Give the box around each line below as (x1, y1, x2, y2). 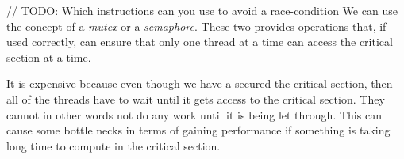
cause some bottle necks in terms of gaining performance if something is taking (6, 122, 391, 138)
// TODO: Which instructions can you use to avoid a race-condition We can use (6, 2, 398, 18)
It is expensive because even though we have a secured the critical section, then (6, 75, 393, 92)
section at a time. (6, 48, 91, 65)
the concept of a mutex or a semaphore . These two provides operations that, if (6, 17, 387, 34)
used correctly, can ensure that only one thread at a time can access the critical (6, 33, 393, 50)
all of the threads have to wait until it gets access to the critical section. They (6, 90, 385, 107)
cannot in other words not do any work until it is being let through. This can (6, 106, 382, 123)
